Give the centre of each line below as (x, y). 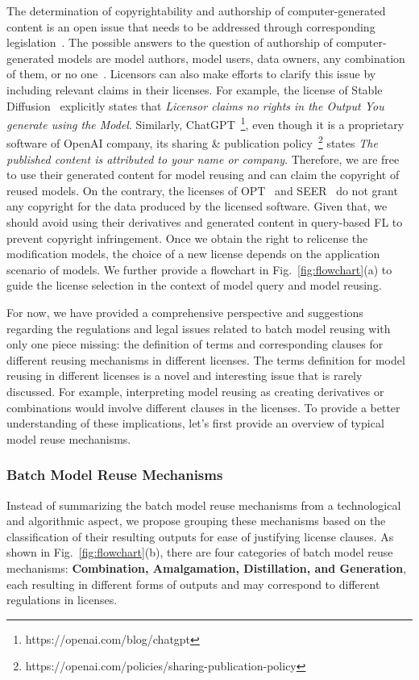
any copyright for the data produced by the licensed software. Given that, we (197, 206)
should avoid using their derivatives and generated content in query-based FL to (205, 222)
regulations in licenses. (62, 600)
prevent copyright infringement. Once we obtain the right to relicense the (187, 238)
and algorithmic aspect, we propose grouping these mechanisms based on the (196, 521)
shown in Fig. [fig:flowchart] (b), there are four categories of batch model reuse (200, 552)
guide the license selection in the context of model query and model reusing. (194, 285)
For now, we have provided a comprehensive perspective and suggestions (185, 312)
